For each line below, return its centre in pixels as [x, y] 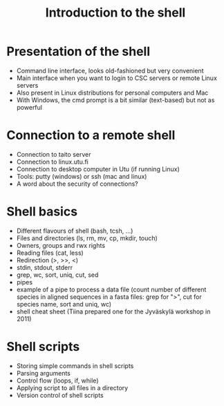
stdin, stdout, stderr [45, 267]
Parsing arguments [43, 373]
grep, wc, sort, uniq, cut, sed [57, 275]
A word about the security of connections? [77, 184]
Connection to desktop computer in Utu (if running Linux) [98, 169]
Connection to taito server [54, 154]
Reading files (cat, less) [50, 253]
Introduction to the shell [115, 13]
